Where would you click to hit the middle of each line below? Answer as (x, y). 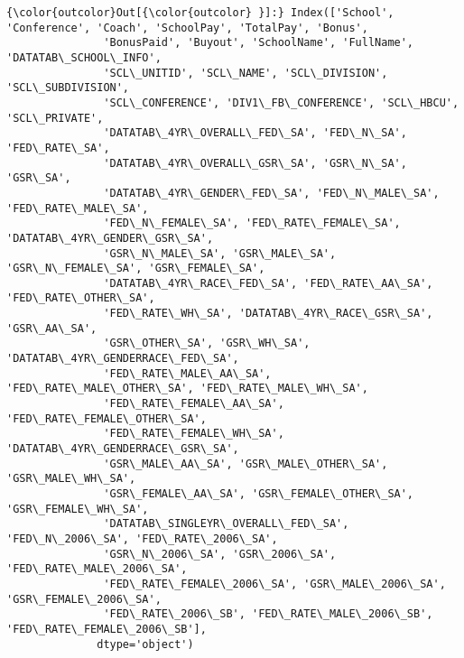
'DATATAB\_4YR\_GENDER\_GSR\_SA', (110, 238)
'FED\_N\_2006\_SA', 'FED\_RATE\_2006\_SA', (142, 538)
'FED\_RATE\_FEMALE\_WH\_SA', (194, 434)
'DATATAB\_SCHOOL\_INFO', (84, 57)
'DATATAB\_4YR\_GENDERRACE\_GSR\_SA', (123, 449)
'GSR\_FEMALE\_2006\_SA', (84, 599)
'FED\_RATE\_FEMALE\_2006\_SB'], (107, 629)
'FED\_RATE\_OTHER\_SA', (81, 298)
